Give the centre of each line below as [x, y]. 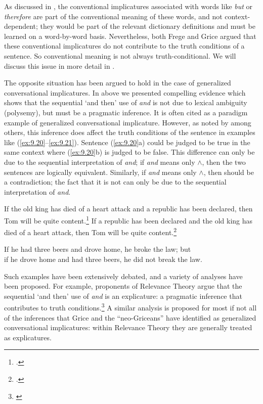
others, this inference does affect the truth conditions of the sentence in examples [130, 132]
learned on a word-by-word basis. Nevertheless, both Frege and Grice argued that [130, 36]
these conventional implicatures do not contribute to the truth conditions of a [124, 46]
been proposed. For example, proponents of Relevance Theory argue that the [123, 286]
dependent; [21, 26]
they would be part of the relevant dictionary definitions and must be [148, 26]
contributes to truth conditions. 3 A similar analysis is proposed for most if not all [130, 307]
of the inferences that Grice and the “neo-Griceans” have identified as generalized [130, 317]
